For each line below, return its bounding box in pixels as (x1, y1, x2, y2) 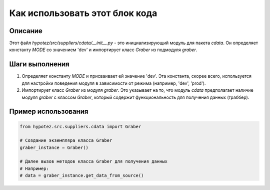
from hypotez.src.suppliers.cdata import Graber (19, 123, 141, 129)
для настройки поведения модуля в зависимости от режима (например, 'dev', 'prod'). (21, 80, 206, 86)
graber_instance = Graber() (19, 144, 88, 150)
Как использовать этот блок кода (9, 8, 157, 19)
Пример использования (9, 107, 88, 116)
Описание (9, 27, 42, 35)
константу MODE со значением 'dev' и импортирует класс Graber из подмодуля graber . (9, 47, 197, 53)
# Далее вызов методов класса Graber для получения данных (19, 158, 167, 164)
